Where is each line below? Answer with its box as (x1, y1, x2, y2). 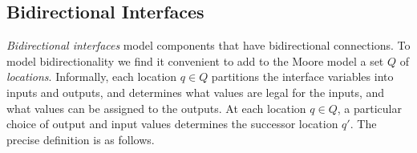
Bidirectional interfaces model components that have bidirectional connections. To (6, 37, 411, 54)
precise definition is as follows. (6, 131, 155, 147)
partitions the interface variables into (211, 68, 394, 85)
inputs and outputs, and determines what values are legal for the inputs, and (6, 83, 385, 100)
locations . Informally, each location (6, 68, 177, 85)
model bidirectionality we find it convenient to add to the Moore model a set (6, 52, 384, 69)
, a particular (337, 99, 402, 116)
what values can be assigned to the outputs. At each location (6, 99, 306, 116)
